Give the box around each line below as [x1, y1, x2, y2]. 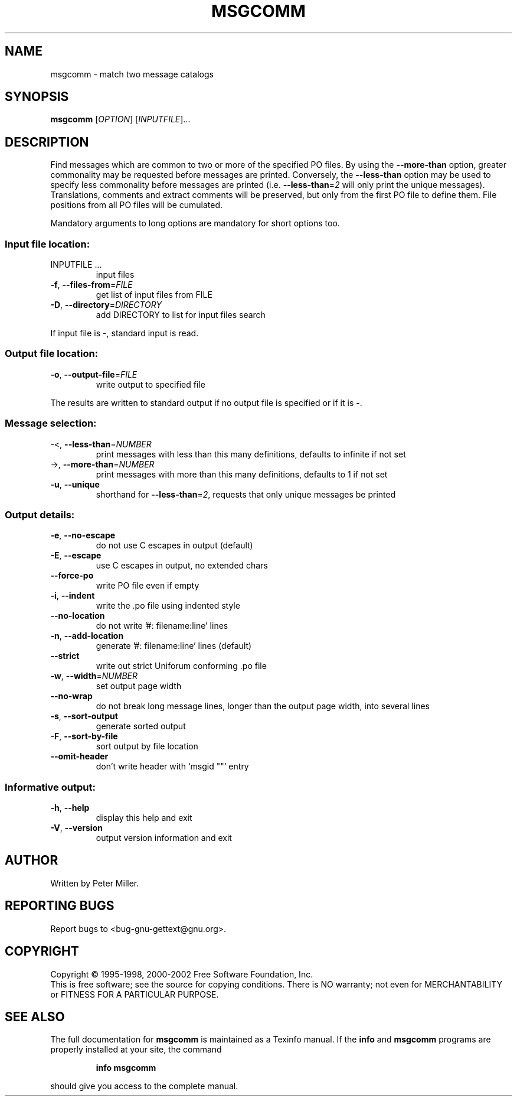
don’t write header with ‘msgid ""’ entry [96, 761, 249, 772]
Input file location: [5, 238, 90, 250]
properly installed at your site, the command [50, 1044, 222, 1055]
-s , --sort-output [50, 711, 118, 722]
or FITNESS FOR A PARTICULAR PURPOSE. [50, 989, 219, 999]
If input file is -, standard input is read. [50, 328, 199, 339]
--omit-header [50, 751, 109, 762]
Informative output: [5, 781, 96, 793]
